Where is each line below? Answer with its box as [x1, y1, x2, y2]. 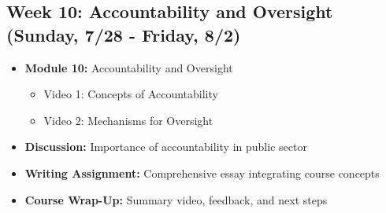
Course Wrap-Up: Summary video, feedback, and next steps [24, 191, 328, 207]
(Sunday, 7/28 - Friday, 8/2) [6, 22, 241, 46]
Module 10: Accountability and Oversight [24, 59, 233, 75]
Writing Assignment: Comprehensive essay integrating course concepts [24, 164, 380, 181]
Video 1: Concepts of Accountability [43, 86, 218, 102]
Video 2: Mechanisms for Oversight [43, 112, 213, 128]
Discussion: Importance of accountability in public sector [24, 138, 307, 155]
